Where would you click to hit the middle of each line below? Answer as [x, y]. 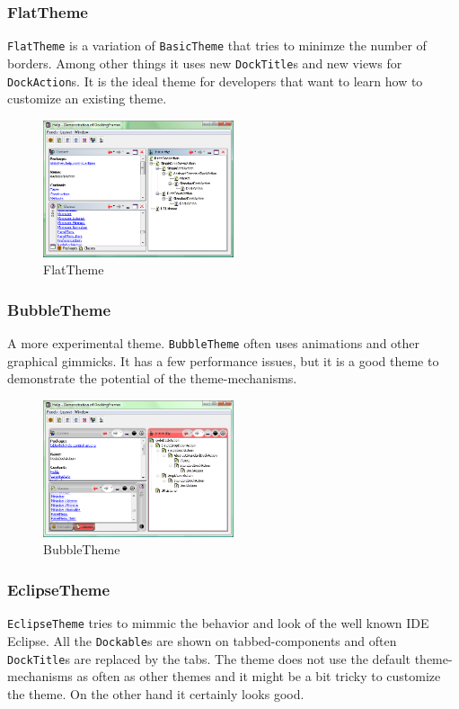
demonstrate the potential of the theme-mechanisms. [152, 378]
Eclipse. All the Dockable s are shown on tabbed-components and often [202, 640]
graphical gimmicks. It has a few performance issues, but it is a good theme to [223, 360]
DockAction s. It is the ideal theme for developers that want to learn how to [215, 81]
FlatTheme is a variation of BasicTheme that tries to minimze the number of [217, 45]
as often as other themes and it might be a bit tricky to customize [259, 676]
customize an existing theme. [87, 99]
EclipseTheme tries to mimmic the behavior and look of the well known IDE [218, 623]
